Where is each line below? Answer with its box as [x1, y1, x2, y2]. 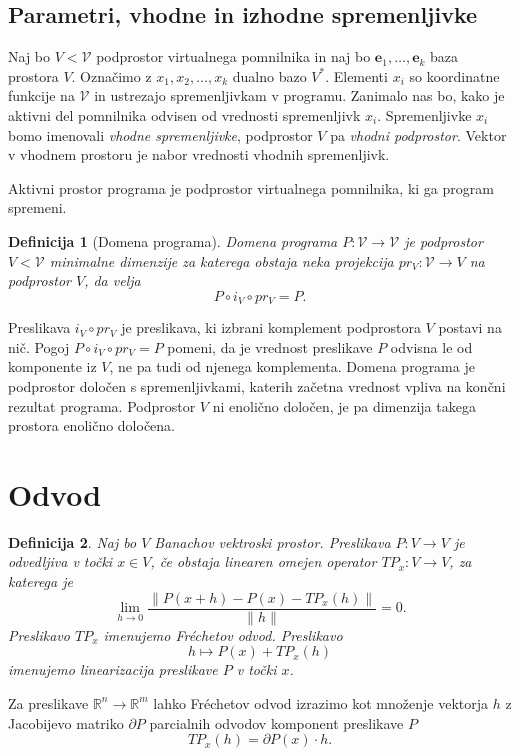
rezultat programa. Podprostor [8, 395, 196, 416]
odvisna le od [390, 336, 473, 357]
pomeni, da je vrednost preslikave [167, 336, 373, 357]
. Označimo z [71, 65, 152, 86]
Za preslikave [8, 692, 89, 713]
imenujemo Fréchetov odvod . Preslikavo [103, 624, 343, 645]
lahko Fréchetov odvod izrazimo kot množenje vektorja [153, 692, 489, 713]
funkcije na [8, 85, 75, 106]
